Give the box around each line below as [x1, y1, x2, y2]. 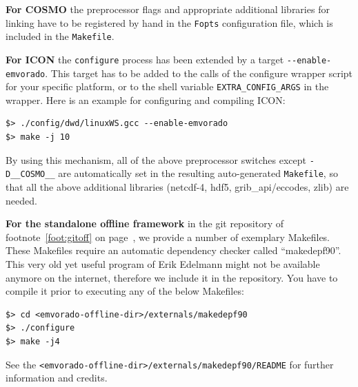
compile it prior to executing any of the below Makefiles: [6, 284, 244, 298]
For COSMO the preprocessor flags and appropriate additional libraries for [6, 2, 330, 16]
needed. [6, 193, 37, 207]
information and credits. [6, 370, 108, 385]
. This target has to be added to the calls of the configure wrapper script [45, 65, 353, 80]
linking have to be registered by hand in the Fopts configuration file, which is [6, 15, 333, 30]
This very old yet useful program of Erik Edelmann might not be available [6, 256, 320, 271]
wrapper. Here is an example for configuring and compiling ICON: [6, 92, 286, 107]
